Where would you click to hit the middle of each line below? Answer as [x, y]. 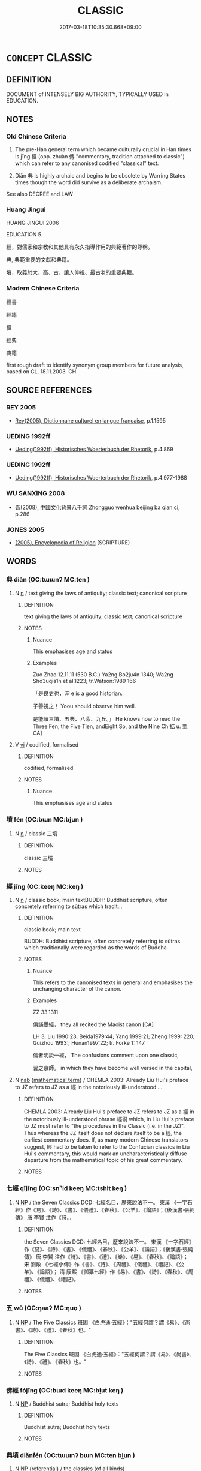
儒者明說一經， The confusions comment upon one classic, [106, 1055]
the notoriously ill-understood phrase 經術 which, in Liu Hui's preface [109, 1119]
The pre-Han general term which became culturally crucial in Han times [103, 149]
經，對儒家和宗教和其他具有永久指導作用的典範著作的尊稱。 [80, 247]
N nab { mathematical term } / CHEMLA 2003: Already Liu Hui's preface [102, 1080]
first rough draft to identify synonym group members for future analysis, [95, 365]
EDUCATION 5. [25, 234]
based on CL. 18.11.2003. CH [41, 372]
